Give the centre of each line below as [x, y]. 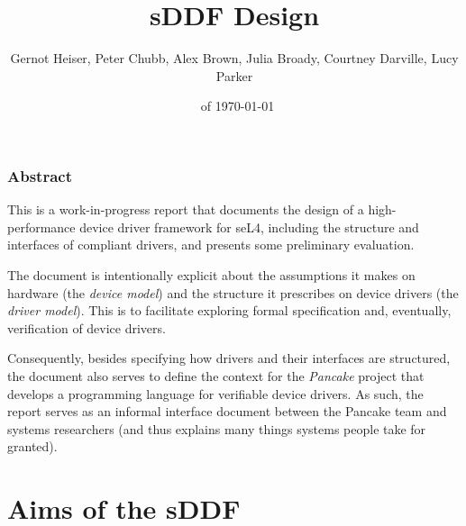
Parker [234, 75]
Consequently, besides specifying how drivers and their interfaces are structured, [229, 358]
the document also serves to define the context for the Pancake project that [216, 375]
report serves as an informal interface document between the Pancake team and [227, 411]
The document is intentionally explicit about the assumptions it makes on [211, 274]
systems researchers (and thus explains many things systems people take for [217, 428]
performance [41, 227]
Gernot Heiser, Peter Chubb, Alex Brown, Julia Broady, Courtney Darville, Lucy [234, 58]
